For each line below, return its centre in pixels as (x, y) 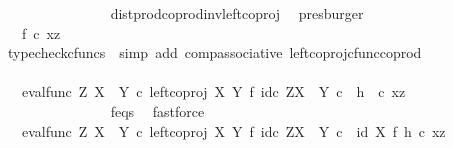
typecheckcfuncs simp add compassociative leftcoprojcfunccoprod (214, 52)
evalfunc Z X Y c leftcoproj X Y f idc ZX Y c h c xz (213, 91)
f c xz (41, 32)
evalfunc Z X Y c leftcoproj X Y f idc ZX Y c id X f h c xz (233, 130)
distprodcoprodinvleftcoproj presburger (237, 13)
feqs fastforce (157, 110)
